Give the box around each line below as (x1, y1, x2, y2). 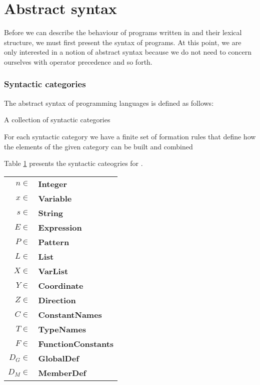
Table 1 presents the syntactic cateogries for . (4, 158, 143, 168)
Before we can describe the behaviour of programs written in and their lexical (4, 27, 242, 38)
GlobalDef (38, 352, 79, 364)
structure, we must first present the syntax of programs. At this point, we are (4, 37, 241, 47)
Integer (38, 177, 67, 189)
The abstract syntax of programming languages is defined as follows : (4, 97, 214, 108)
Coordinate (38, 279, 83, 291)
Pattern (38, 236, 69, 248)
